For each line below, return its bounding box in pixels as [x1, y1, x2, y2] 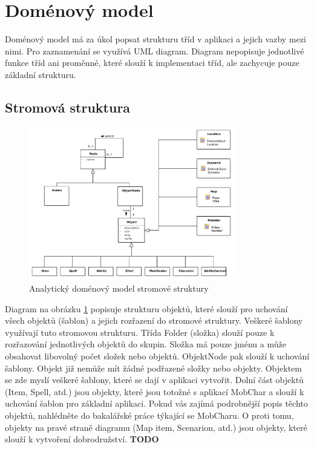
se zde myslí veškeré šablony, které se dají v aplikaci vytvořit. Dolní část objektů [5, 373, 304, 386]
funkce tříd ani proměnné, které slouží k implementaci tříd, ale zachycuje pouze [5, 56, 299, 69]
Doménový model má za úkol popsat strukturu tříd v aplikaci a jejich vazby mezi [5, 33, 306, 45]
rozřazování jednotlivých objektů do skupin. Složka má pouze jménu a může [5, 338, 286, 350]
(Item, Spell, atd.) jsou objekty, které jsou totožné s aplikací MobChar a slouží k [5, 385, 304, 398]
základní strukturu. [5, 68, 76, 80]
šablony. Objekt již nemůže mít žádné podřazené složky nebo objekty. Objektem [5, 361, 302, 374]
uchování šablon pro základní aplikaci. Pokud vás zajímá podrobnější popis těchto [5, 397, 308, 410]
